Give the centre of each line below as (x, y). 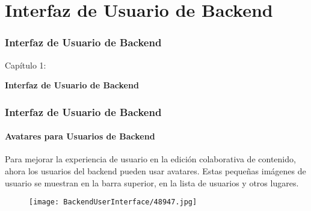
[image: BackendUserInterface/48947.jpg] (113, 202)
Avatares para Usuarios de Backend (80, 136)
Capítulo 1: (26, 65)
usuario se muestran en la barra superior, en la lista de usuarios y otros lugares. (152, 182)
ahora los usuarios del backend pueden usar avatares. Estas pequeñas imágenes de (155, 171)
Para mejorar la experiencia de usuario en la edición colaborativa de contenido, (150, 159)
